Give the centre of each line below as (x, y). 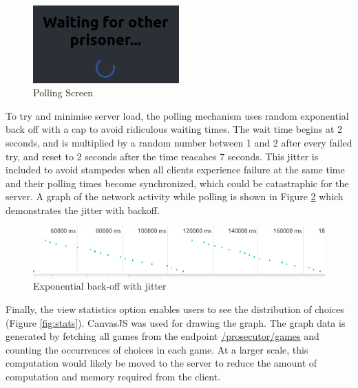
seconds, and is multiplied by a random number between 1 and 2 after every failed (179, 142)
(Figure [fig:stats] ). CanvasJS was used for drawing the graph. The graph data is (176, 322)
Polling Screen (63, 93)
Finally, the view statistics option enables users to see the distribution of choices (175, 309)
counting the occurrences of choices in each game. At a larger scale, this (157, 349)
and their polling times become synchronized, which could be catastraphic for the (177, 183)
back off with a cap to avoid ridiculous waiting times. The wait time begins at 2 (174, 129)
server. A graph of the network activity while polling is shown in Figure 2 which (175, 196)
